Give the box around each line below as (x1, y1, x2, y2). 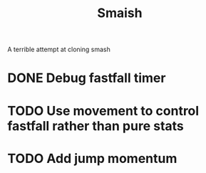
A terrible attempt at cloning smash (7, 45, 110, 54)
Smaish (97, 5, 143, 21)
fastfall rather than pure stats (7, 117, 184, 134)
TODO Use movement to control (7, 103, 200, 119)
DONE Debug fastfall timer (7, 70, 166, 86)
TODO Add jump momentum (7, 150, 177, 167)
